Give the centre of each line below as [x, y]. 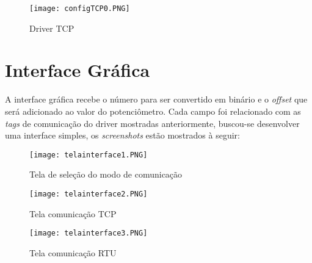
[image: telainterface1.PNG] [89, 155]
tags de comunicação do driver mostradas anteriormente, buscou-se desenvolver [152, 123]
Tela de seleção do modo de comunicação [106, 174]
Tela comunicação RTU [73, 252]
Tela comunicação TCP [73, 213]
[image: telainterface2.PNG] [89, 194]
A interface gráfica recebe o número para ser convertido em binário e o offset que [156, 99]
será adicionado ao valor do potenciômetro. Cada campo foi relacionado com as [153, 111]
